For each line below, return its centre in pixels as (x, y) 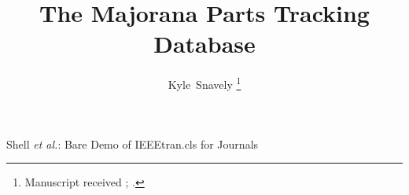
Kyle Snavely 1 (204, 83)
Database (204, 44)
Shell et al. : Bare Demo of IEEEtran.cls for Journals (133, 143)
